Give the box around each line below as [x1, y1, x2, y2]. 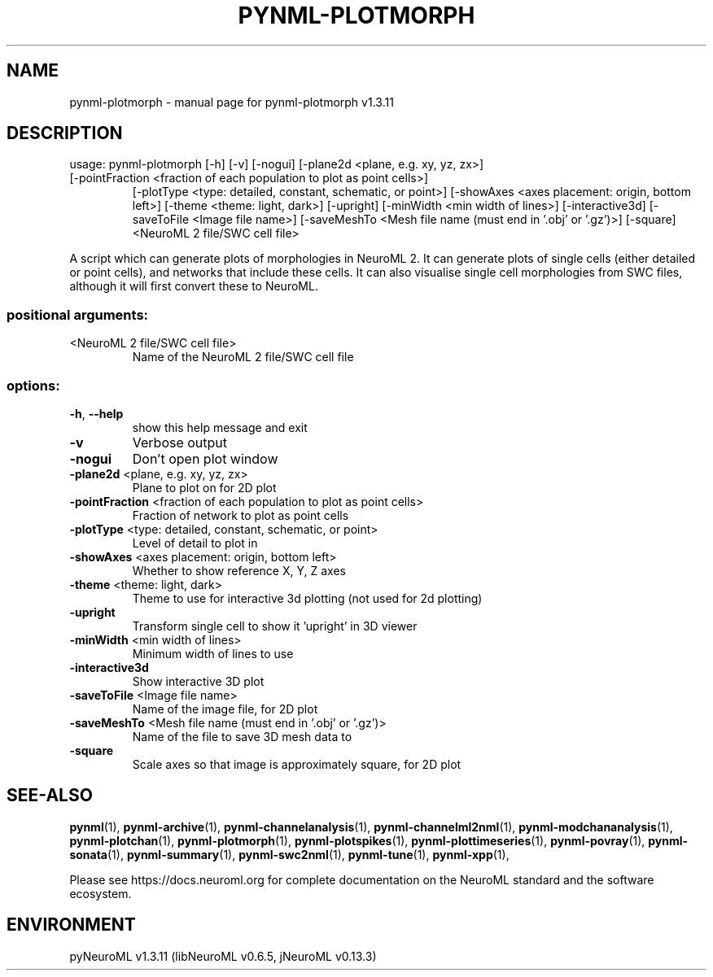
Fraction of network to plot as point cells [132, 508, 349, 522]
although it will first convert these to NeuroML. [69, 279, 318, 294]
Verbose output [132, 434, 228, 451]
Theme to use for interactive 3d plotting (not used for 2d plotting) [132, 591, 483, 605]
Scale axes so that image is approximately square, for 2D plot [132, 757, 461, 771]
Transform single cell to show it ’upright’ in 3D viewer [132, 618, 418, 633]
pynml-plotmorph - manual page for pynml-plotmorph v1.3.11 [69, 94, 394, 109]
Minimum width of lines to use [132, 646, 294, 661]
